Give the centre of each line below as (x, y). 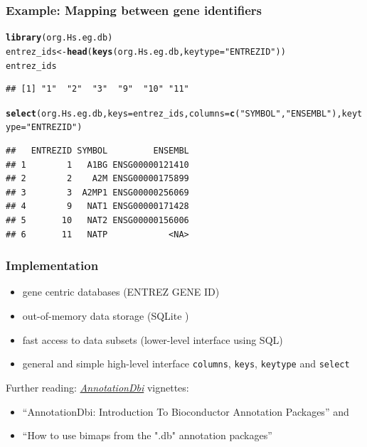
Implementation (52, 265)
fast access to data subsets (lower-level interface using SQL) (153, 339)
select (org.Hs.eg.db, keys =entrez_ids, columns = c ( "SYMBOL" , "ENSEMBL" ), (174, 113)
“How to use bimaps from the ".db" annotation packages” (147, 435)
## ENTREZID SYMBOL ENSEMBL (97, 151)
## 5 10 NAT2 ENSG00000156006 (97, 221)
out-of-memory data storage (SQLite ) (106, 316)
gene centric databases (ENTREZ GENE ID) (121, 292)
